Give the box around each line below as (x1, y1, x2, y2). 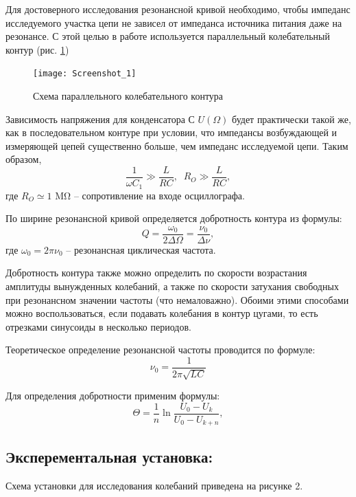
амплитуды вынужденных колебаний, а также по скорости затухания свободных (5, 278, 339, 293)
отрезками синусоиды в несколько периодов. (5, 319, 191, 333)
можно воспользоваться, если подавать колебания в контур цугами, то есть (5, 306, 318, 320)
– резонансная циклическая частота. (66, 242, 216, 256)
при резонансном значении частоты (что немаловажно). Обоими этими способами (5, 292, 349, 307)
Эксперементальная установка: (5, 445, 213, 467)
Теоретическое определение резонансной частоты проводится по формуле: (5, 342, 316, 357)
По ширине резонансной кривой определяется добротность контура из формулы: (5, 211, 342, 225)
